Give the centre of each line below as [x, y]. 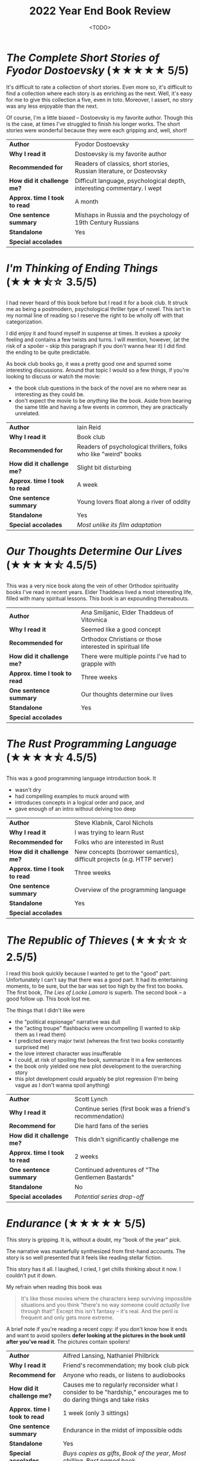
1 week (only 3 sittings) [96, 1413]
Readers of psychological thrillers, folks [132, 446]
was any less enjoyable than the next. [52, 106]
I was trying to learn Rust [109, 832]
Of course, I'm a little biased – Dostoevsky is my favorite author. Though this [100, 117]
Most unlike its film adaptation [119, 524]
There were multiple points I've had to [134, 656]
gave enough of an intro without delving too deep [75, 809]
